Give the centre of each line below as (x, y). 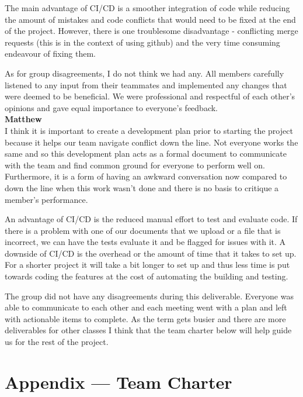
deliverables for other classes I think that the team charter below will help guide (148, 330)
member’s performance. (46, 199)
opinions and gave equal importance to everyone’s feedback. (112, 107)
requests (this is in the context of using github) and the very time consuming (142, 42)
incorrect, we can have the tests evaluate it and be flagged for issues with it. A (145, 242)
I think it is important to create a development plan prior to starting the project (149, 130)
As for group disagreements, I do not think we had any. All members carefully (144, 73)
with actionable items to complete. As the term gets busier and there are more (145, 318)
